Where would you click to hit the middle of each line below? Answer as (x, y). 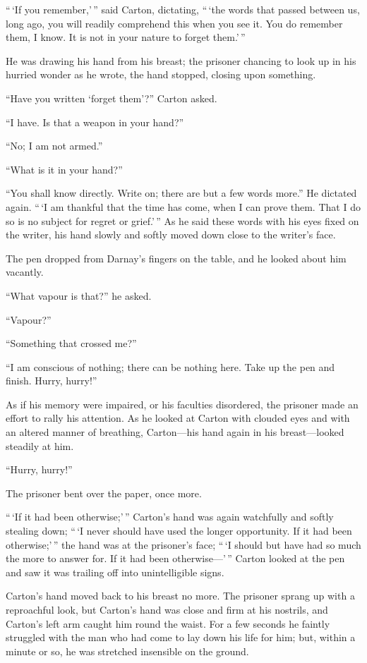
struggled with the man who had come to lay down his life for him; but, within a (181, 637)
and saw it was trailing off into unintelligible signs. (115, 572)
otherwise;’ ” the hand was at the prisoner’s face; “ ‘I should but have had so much (183, 544)
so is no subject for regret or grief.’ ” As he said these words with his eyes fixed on (182, 220)
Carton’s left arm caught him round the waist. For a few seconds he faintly (168, 623)
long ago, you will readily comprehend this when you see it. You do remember (174, 23)
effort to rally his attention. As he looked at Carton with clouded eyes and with (178, 418)
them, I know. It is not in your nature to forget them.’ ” (126, 37)
